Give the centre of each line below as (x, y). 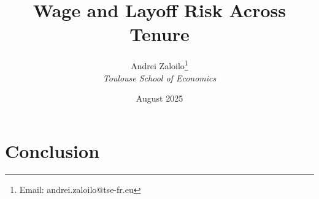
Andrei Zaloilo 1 (159, 65)
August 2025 (159, 98)
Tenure (159, 34)
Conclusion (52, 150)
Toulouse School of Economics (159, 77)
